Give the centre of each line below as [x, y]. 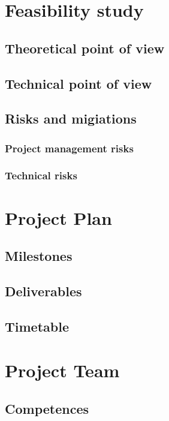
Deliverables [43, 291]
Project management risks [69, 148]
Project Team [62, 370]
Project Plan [58, 217]
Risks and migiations [71, 118]
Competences [47, 408]
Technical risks [41, 175]
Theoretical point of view [85, 48]
